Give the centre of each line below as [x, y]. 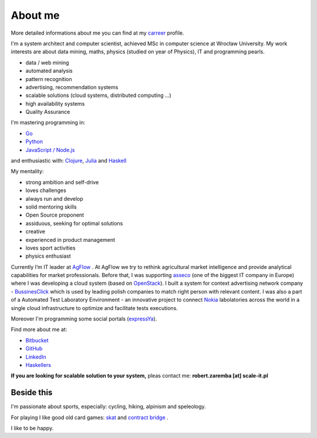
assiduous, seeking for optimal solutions [74, 223]
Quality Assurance [48, 112]
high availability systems [55, 103]
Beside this [32, 392]
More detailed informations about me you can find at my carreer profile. [97, 33]
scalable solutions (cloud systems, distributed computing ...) [98, 95]
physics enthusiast [48, 256]
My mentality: [27, 171]
